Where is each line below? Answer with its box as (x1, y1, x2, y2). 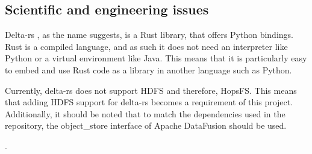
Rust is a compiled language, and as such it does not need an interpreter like (5, 40, 288, 52)
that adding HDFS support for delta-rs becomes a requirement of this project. (5, 96, 293, 108)
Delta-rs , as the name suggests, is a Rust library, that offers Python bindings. (5, 28, 293, 41)
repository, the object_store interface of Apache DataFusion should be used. (5, 119, 287, 132)
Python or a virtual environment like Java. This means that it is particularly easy (5, 52, 307, 64)
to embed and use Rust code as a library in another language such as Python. (5, 63, 292, 76)
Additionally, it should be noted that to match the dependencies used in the (5, 107, 285, 120)
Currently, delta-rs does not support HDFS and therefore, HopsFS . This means (5, 84, 297, 96)
